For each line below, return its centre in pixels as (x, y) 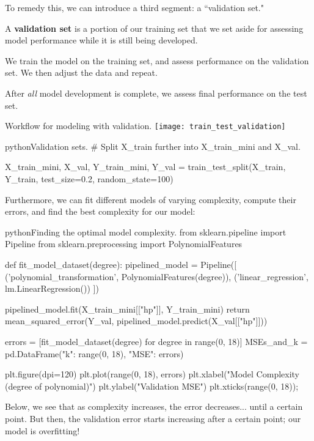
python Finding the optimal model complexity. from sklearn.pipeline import (146, 232)
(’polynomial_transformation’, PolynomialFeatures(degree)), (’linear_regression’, (157, 276)
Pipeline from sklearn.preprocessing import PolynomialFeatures (124, 244)
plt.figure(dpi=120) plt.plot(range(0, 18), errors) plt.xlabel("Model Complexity (152, 374)
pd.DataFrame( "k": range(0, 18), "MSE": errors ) (94, 353)
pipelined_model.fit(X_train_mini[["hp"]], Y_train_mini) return (127, 309)
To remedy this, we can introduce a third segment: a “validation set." (135, 7)
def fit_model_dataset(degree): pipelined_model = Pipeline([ (121, 264)
